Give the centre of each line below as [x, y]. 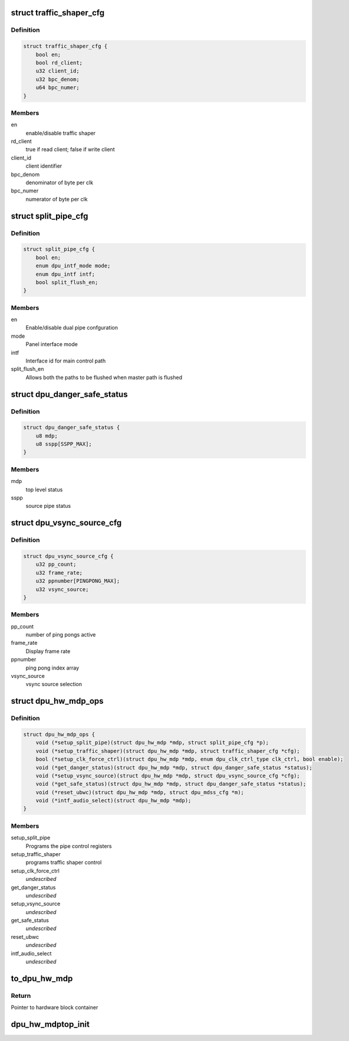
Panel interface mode [52, 344]
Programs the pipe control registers [69, 846]
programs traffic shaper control [64, 863]
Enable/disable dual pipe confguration [72, 328]
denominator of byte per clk [60, 182]
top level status [44, 490]
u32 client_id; [57, 71]
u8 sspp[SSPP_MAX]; [64, 444]
